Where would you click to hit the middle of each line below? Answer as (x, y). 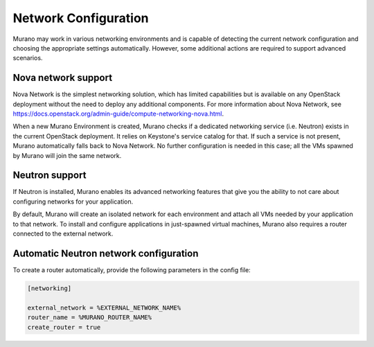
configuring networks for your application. (73, 202)
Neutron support (50, 176)
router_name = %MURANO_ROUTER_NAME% (90, 318)
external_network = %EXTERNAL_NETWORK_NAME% (104, 308)
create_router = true (64, 327)
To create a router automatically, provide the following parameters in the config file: (132, 269)
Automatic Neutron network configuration (106, 253)
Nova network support (63, 78)
